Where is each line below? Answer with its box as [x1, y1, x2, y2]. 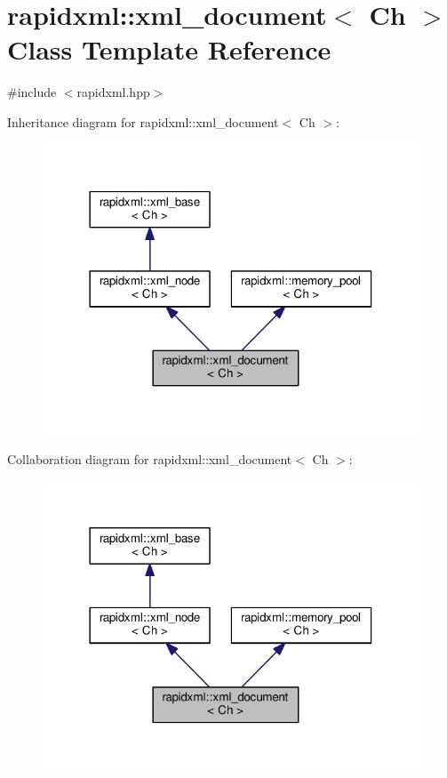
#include [7, 83, 57, 101]
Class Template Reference [7, 31, 331, 68]
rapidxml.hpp [76, 83, 150, 101]
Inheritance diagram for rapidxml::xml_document [7, 112, 279, 131]
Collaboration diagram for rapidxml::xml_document [7, 449, 292, 468]
